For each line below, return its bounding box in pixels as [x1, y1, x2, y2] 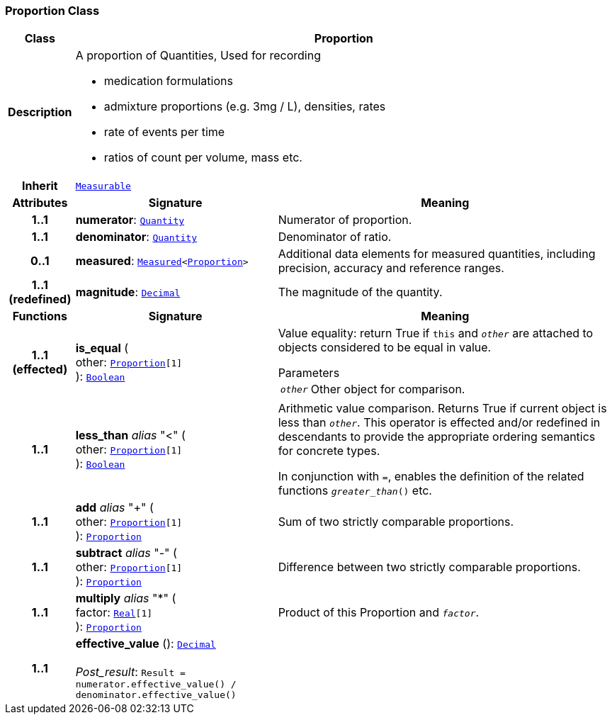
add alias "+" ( [75, 500, 154, 515]
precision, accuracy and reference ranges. [278, 261, 504, 276]
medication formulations [103, 74, 233, 89]
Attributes [12, 196, 68, 210]
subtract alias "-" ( [75, 546, 177, 561]
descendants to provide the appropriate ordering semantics [278, 429, 596, 444]
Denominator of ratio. [278, 230, 392, 244]
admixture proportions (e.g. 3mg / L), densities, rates [103, 99, 386, 114]
